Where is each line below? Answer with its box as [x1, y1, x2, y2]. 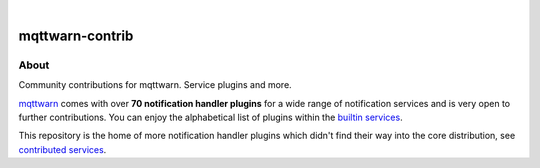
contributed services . [18, 143, 107, 155]
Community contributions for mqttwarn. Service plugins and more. [18, 79, 292, 91]
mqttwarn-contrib [18, 27, 134, 44]
